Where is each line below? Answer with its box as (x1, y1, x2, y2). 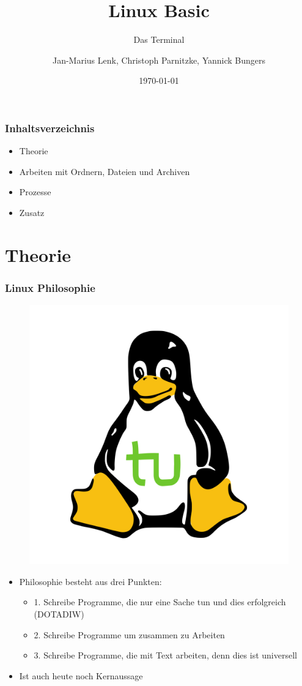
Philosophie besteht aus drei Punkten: (19, 575, 162, 587)
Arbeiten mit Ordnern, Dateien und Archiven (19, 165, 190, 177)
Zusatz (19, 206, 45, 218)
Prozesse (19, 185, 51, 198)
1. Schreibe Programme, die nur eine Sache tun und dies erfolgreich (34, 595, 286, 608)
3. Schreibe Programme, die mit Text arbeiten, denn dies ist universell (34, 649, 297, 662)
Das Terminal (133, 33, 185, 46)
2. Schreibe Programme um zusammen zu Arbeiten (34, 628, 225, 641)
